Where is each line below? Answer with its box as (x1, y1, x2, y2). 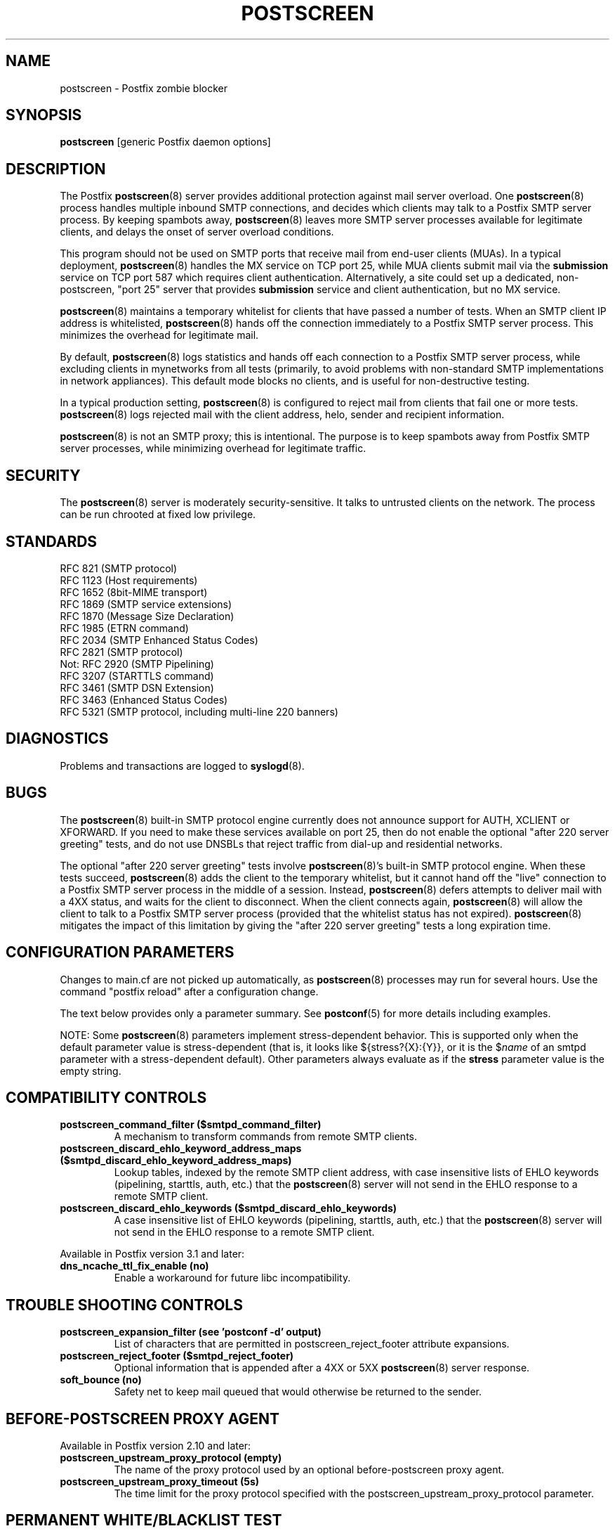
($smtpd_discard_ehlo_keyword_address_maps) (60, 1154, 292, 1167)
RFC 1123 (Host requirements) (60, 574, 198, 586)
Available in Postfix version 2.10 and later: (60, 1440, 251, 1452)
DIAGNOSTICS (6, 730, 109, 748)
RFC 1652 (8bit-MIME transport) (60, 586, 208, 598)
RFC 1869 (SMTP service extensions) (60, 597, 232, 610)
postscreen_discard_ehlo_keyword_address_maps (60, 1142, 302, 1155)
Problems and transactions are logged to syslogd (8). (60, 759, 305, 772)
